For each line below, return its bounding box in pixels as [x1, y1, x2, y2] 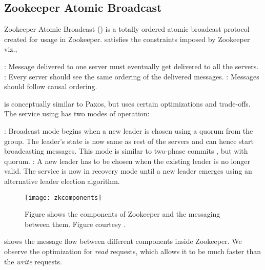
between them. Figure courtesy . [25, 218, 126, 229]
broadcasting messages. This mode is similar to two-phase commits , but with [4, 146, 248, 156]
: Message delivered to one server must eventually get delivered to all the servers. [4, 60, 259, 71]
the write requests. [4, 256, 62, 266]
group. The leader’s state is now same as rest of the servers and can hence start [4, 135, 254, 146]
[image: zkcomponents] [25, 194, 102, 201]
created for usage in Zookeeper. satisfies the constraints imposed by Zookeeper [4, 33, 250, 44]
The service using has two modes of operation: [4, 108, 150, 119]
